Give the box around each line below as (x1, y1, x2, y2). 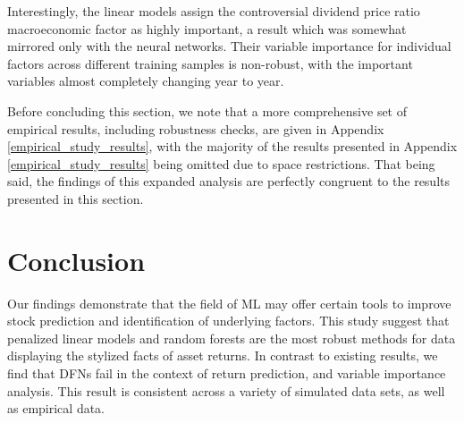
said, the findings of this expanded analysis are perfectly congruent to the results (7, 172, 450, 190)
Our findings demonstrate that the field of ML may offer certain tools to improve (7, 293, 451, 312)
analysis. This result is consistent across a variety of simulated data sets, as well (7, 381, 445, 400)
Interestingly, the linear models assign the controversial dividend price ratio (7, 2, 420, 20)
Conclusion (7, 241, 146, 278)
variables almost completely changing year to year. (7, 72, 284, 90)
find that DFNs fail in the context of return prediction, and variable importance (7, 364, 446, 383)
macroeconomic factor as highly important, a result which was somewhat (7, 19, 407, 38)
